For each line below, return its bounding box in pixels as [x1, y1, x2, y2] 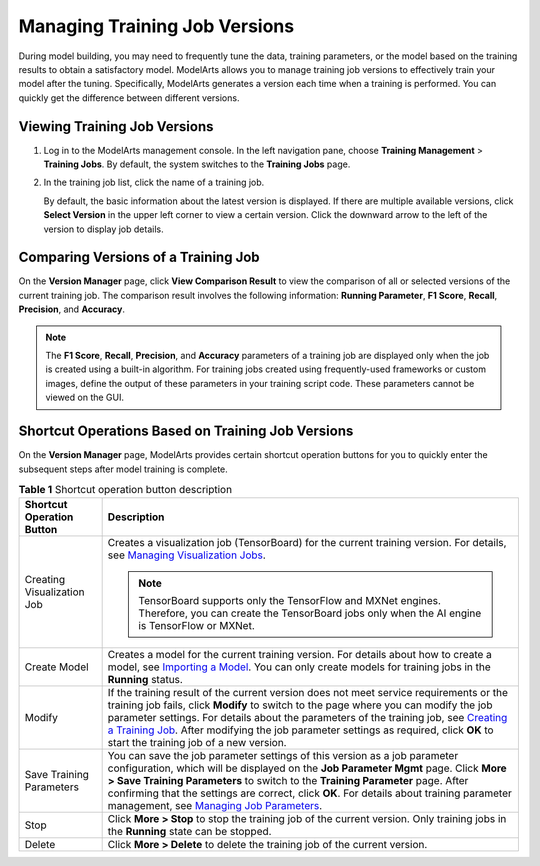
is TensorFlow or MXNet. [138, 619, 255, 633]
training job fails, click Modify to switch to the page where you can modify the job [107, 698, 493, 712]
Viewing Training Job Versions [18, 118, 214, 135]
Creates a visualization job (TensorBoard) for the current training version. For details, [107, 536, 507, 550]
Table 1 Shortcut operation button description [18, 483, 233, 497]
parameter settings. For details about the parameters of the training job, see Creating [107, 711, 508, 725]
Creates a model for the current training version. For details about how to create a [107, 648, 492, 662]
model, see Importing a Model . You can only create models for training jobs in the [107, 660, 492, 674]
